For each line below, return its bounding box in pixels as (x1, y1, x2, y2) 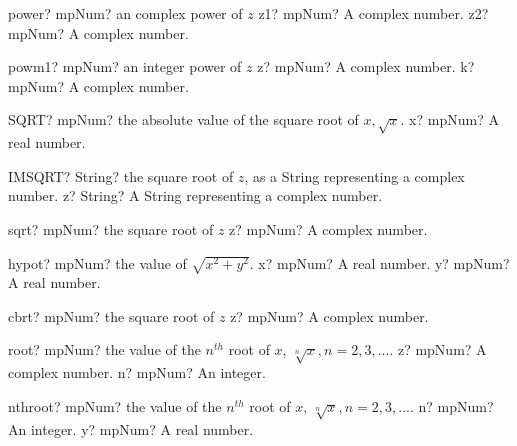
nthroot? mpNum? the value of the (8, 395, 222, 416)
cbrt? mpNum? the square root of (8, 305, 215, 326)
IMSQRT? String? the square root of (8, 165, 234, 186)
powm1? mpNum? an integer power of (8, 56, 242, 77)
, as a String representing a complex (244, 165, 465, 186)
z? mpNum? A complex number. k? (257, 56, 475, 77)
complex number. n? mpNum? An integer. (8, 362, 266, 383)
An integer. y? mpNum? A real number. (8, 418, 254, 439)
